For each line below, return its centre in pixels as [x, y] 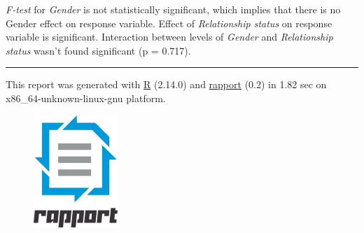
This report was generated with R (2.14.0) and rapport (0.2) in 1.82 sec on [166, 84]
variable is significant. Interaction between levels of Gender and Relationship [169, 37]
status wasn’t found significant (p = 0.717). [98, 50]
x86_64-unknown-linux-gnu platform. [86, 98]
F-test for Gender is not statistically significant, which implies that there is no [173, 9]
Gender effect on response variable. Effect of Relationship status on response [169, 23]
